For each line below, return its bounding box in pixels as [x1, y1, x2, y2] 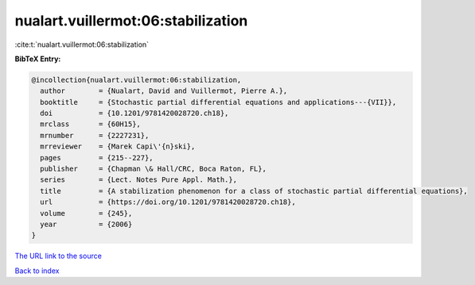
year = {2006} [40, 220, 133, 229]
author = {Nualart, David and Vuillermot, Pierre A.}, [40, 87, 288, 95]
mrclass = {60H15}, [40, 120, 141, 129]
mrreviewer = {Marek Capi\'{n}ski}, [40, 142, 196, 151]
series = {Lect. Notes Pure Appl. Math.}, [40, 175, 238, 184]
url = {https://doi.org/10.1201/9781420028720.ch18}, [40, 198, 296, 206]
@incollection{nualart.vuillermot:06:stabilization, [31, 75, 242, 84]
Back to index [14, 266, 60, 275]
